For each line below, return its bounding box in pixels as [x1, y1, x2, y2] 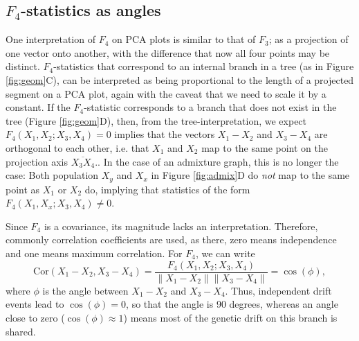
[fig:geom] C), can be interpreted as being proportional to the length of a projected [6, 72, 354, 87]
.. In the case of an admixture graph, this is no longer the [95, 154, 339, 168]
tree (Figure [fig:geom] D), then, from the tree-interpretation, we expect [6, 113, 307, 128]
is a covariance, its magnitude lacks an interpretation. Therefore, [44, 218, 318, 233]
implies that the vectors [114, 127, 215, 141]
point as [6, 182, 40, 196]
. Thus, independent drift [225, 283, 332, 297]
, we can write [195, 245, 255, 260]
